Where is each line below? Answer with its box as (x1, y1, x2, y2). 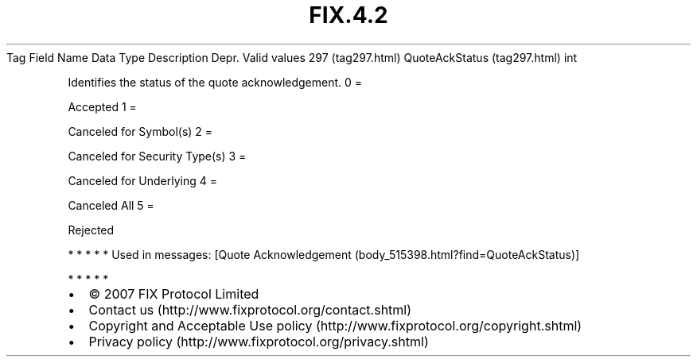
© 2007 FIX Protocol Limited (88, 285, 259, 302)
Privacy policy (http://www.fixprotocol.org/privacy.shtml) (88, 333, 429, 349)
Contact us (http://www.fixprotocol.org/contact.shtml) (88, 301, 412, 318)
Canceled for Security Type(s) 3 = (68, 149, 247, 163)
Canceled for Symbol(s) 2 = (68, 124, 213, 138)
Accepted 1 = (68, 99, 137, 114)
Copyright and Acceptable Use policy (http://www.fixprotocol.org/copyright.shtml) (88, 317, 582, 334)
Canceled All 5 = (68, 198, 154, 212)
